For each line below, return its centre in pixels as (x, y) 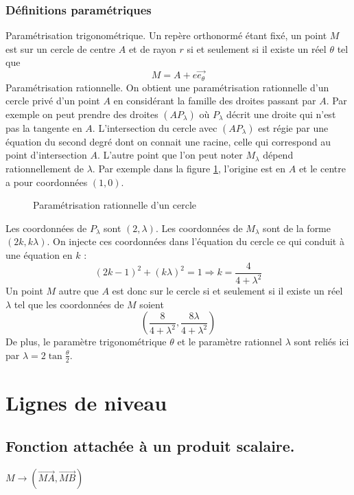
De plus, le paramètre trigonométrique (86, 342)
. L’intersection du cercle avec (155, 127)
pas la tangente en (44, 127)
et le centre (322, 169)
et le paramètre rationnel (230, 342)
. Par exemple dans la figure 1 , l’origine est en (189, 169)
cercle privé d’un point (53, 101)
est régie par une (293, 127)
